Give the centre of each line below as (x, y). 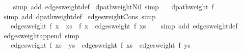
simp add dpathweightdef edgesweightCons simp (80, 16)
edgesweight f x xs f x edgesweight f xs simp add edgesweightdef (124, 26)
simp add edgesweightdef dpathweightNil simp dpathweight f (113, 6)
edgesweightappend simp (41, 35)
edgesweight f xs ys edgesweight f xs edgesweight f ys (100, 45)
